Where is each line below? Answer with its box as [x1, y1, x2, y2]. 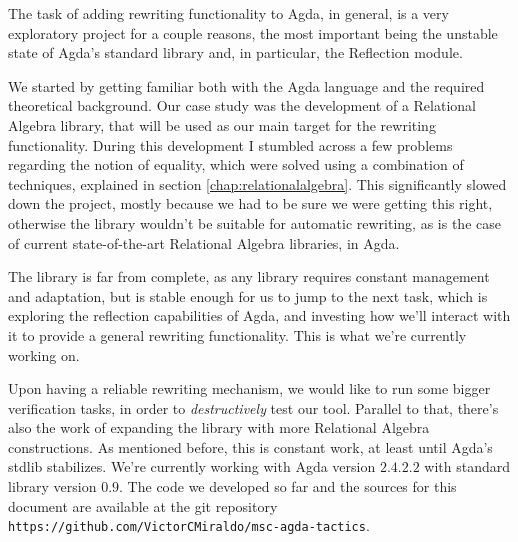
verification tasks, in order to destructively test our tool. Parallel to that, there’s [8, 397, 499, 418]
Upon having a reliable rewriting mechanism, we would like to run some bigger [8, 378, 491, 399]
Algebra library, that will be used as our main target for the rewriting [8, 114, 436, 135]
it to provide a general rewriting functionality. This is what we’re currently [8, 324, 467, 345]
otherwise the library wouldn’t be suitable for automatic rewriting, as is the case [8, 212, 501, 233]
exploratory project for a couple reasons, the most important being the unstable [8, 22, 498, 43]
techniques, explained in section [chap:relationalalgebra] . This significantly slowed [8, 173, 507, 194]
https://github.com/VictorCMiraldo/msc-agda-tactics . [8, 515, 370, 536]
